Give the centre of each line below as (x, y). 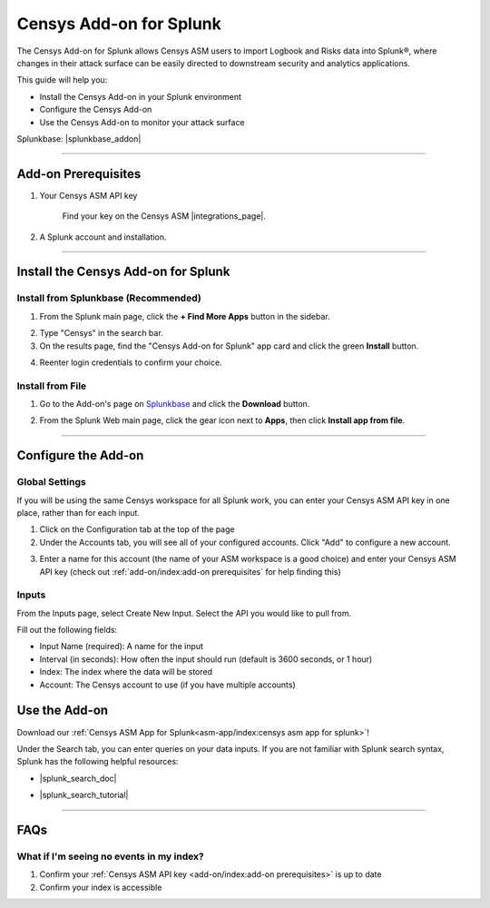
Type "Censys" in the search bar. (101, 333)
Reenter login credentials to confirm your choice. (131, 362)
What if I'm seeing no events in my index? (110, 856)
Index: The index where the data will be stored (126, 672)
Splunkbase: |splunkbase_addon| (79, 138)
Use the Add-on (63, 711)
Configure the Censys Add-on (96, 110)
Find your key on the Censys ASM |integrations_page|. (164, 216)
